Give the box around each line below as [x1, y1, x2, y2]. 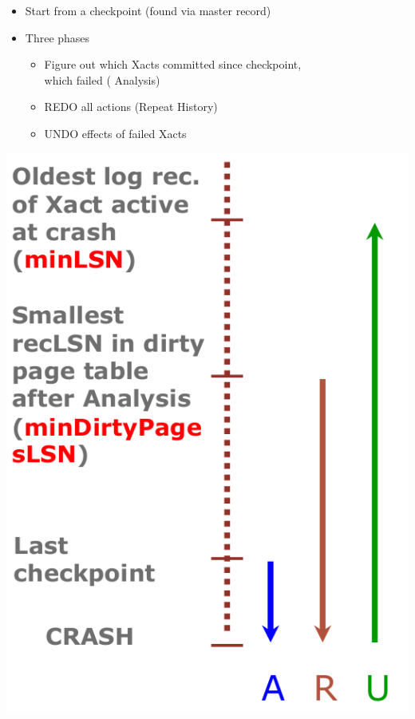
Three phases [25, 29, 90, 45]
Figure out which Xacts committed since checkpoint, [44, 56, 302, 73]
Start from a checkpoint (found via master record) [25, 2, 271, 18]
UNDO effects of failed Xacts [44, 124, 187, 141]
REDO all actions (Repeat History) [44, 98, 218, 115]
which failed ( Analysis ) [44, 71, 160, 88]
